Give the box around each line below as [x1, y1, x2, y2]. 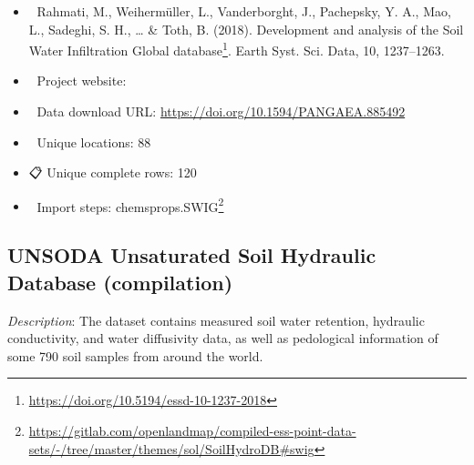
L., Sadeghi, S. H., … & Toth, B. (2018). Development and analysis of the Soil [28, 19, 464, 38]
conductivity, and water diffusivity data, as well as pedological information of [7, 329, 438, 348]
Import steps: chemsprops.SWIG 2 [36, 194, 224, 216]
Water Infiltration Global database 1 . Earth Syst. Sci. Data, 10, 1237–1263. [28, 38, 445, 59]
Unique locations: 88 [36, 132, 151, 151]
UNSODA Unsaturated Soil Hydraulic [7, 241, 376, 269]
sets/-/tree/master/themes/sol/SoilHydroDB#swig [28, 439, 314, 458]
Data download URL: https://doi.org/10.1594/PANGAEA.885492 [36, 102, 406, 121]
